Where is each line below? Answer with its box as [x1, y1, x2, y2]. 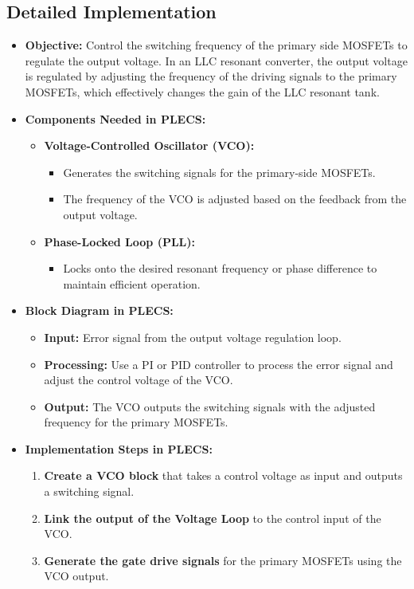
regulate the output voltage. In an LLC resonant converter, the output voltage [25, 52, 408, 69]
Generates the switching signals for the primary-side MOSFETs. [63, 163, 376, 180]
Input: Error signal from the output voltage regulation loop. [44, 328, 342, 345]
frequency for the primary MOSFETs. [44, 414, 228, 430]
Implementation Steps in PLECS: [25, 440, 213, 457]
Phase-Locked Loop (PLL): [44, 233, 195, 249]
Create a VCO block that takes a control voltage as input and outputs [44, 467, 403, 484]
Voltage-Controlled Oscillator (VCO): [44, 137, 255, 154]
